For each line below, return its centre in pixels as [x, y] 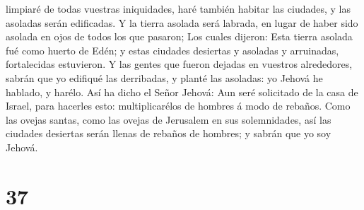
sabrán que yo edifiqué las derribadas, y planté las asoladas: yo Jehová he [164, 77]
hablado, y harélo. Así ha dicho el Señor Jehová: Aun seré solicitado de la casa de [182, 92]
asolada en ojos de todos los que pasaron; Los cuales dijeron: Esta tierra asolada [179, 36]
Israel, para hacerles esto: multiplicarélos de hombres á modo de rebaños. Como [178, 106]
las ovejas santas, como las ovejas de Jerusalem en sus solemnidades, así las [169, 119]
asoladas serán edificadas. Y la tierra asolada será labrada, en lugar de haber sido [182, 22]
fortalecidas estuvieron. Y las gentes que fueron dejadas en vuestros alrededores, [179, 64]
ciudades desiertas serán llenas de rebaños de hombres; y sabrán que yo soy [169, 133]
